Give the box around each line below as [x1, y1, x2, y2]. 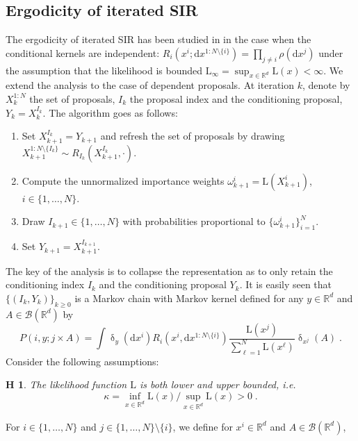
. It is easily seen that [239, 277, 332, 292]
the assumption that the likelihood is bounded [6, 63, 202, 77]
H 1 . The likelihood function [6, 377, 127, 392]
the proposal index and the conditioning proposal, [129, 91, 343, 106]
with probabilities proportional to [122, 214, 266, 228]
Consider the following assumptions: [6, 353, 159, 368]
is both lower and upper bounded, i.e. [139, 377, 296, 392]
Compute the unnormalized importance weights [22, 173, 225, 188]
